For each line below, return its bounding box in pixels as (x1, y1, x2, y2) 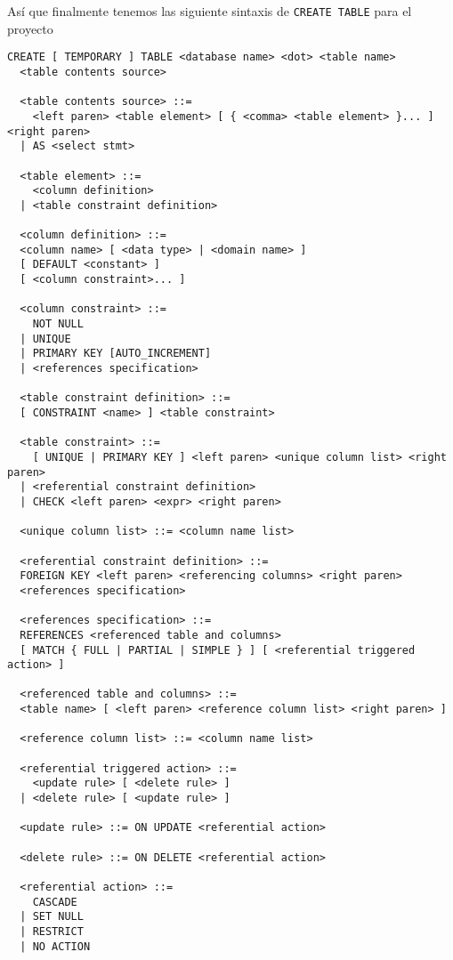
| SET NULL (20, 910, 84, 924)
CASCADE (32, 895, 77, 908)
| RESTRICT (20, 924, 84, 938)
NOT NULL (32, 318, 84, 331)
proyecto (7, 19, 53, 37)
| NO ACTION (20, 940, 91, 953)
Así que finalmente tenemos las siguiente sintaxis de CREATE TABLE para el (7, 2, 412, 20)
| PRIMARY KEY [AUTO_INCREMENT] (20, 347, 212, 360)
